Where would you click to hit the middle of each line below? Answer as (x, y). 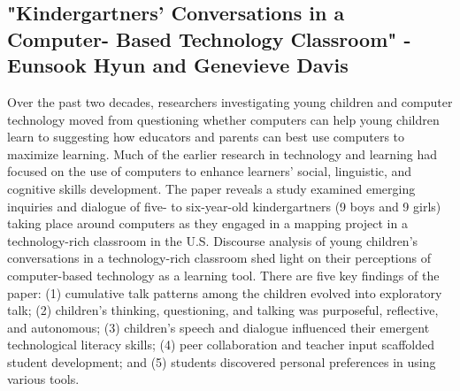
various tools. (43, 379)
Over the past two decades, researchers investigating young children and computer (230, 101)
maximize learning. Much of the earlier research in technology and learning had (222, 153)
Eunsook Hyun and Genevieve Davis (178, 65)
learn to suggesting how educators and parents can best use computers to (206, 137)
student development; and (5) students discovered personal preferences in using (222, 361)
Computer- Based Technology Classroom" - (209, 38)
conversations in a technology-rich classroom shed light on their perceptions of (219, 258)
